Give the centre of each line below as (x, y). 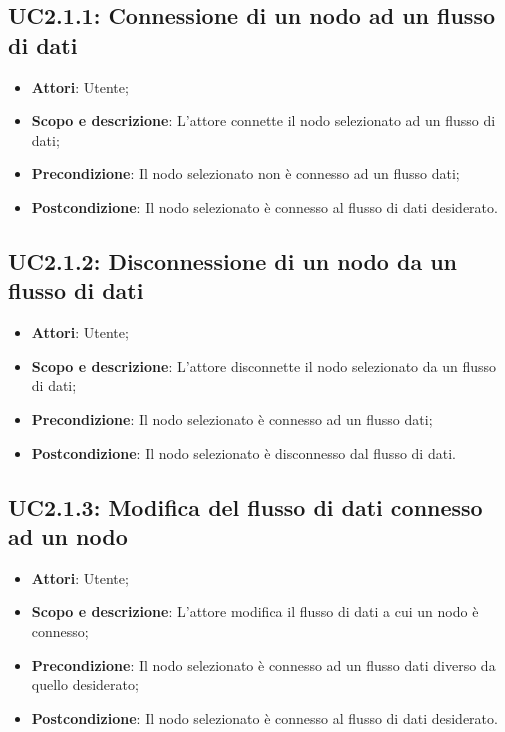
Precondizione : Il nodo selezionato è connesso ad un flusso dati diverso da (263, 664)
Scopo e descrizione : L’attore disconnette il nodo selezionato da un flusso (264, 365)
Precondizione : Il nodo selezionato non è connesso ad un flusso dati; (245, 173)
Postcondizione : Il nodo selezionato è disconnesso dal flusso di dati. (243, 452)
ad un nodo (68, 535)
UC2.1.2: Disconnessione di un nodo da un (233, 260)
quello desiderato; (85, 684)
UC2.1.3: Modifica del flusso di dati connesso (245, 506)
